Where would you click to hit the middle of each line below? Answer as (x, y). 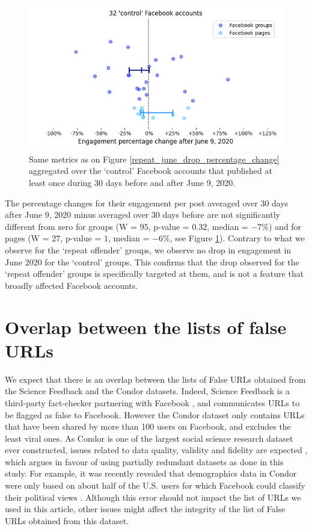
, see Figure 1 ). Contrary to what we (237, 238)
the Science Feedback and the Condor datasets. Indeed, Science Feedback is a (147, 391)
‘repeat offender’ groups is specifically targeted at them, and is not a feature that (154, 274)
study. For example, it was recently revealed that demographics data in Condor (151, 473)
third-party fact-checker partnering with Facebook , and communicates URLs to (152, 402)
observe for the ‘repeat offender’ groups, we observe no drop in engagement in (148, 250)
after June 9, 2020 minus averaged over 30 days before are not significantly (142, 215)
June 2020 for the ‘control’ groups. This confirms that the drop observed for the (152, 261)
